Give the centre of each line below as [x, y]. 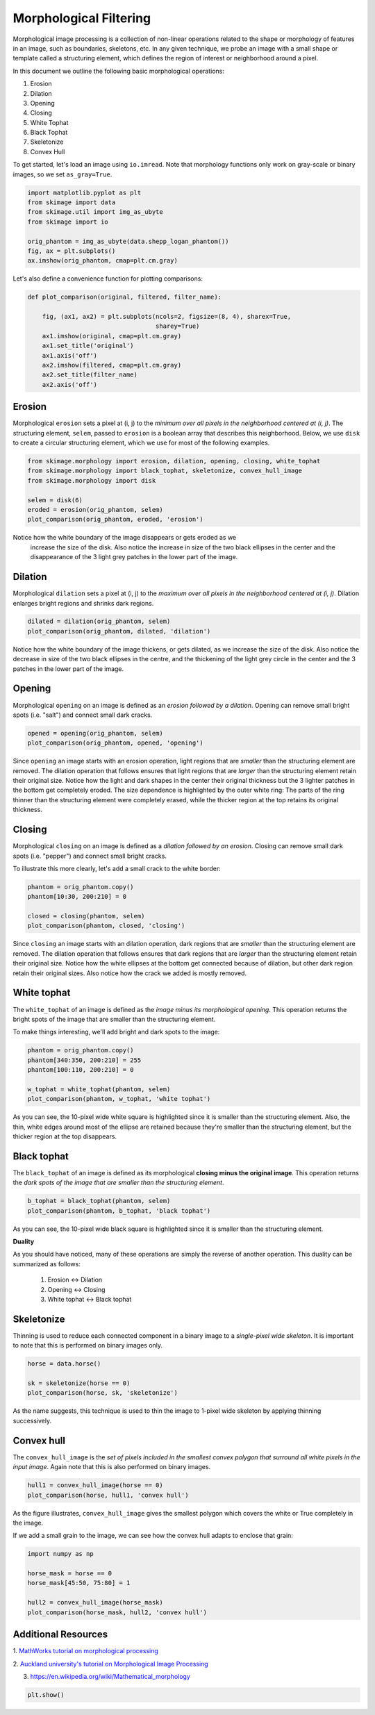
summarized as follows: [47, 1264]
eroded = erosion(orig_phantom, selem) [95, 510]
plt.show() [46, 1695]
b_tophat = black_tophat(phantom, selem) [99, 1201]
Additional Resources [60, 1635]
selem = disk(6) [55, 500]
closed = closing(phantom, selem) [86, 916]
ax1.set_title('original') [88, 346]
